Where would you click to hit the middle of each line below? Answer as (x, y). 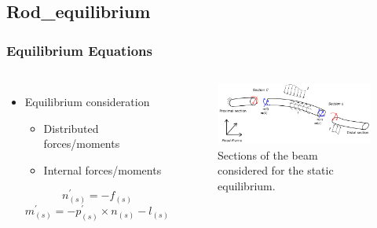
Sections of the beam (268, 154)
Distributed (71, 128)
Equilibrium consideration (87, 101)
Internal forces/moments (102, 169)
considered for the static (276, 170)
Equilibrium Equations (79, 50)
